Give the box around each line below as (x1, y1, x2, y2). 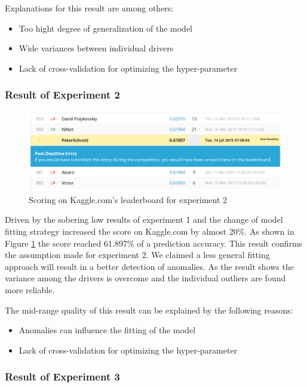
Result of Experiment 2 (5, 87, 120, 102)
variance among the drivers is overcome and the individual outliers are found (5, 272, 286, 284)
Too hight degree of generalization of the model (19, 21, 192, 34)
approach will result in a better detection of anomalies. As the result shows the (5, 260, 294, 272)
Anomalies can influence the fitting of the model (19, 324, 196, 336)
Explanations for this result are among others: (5, 2, 174, 14)
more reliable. (5, 283, 55, 296)
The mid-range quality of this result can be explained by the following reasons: (5, 303, 293, 316)
